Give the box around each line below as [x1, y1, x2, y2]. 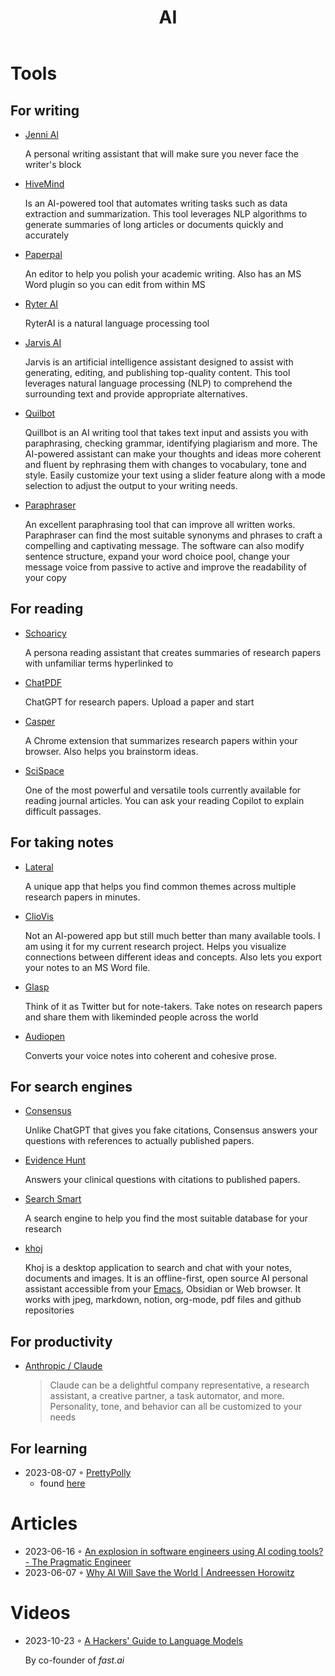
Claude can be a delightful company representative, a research [49, 1379, 310, 1391]
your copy [24, 572, 67, 583]
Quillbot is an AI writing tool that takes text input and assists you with [24, 427, 309, 438]
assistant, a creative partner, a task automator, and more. [49, 1390, 285, 1402]
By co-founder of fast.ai [24, 1654, 125, 1666]
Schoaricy [24, 627, 67, 639]
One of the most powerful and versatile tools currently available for [24, 784, 302, 796]
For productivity [10, 1333, 113, 1350]
